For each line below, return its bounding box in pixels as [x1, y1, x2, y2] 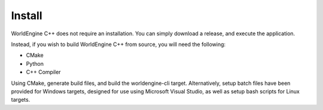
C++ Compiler [26, 69, 61, 76]
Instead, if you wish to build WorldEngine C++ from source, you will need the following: [11, 41, 226, 48]
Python [26, 60, 44, 67]
